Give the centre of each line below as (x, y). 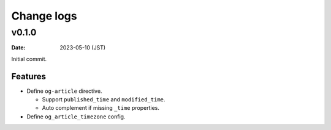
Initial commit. (29, 59)
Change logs (44, 16)
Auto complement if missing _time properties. (101, 108)
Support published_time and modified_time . (104, 99)
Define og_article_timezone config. (76, 117)
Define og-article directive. (64, 91)
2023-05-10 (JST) (83, 48)
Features (29, 76)
